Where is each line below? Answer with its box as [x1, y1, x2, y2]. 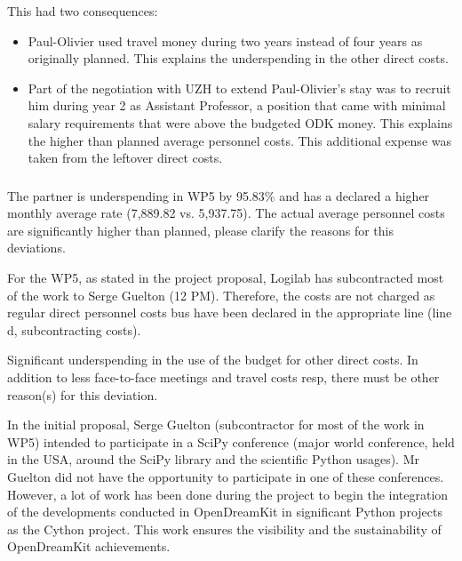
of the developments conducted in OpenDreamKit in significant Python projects [7, 502, 442, 521]
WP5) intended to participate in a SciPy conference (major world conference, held [7, 432, 455, 451]
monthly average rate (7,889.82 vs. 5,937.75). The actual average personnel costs [7, 204, 445, 222]
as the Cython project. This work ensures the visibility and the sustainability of [7, 519, 442, 538]
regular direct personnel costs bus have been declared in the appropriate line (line [7, 303, 452, 322]
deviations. [7, 238, 66, 257]
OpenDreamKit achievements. [7, 537, 171, 556]
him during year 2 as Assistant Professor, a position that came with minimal [28, 96, 446, 115]
